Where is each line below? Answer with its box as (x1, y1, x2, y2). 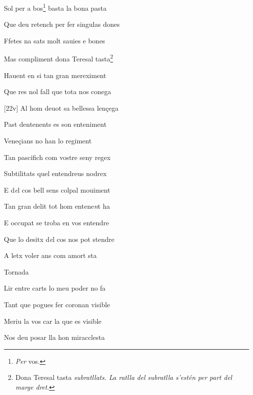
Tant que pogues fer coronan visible (4, 299, 110, 309)
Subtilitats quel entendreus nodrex (4, 168, 107, 178)
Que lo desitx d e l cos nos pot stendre (4, 234, 114, 244)
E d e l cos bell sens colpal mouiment (4, 184, 110, 195)
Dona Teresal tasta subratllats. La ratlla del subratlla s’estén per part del (15, 372, 232, 382)
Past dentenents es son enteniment (4, 119, 107, 129)
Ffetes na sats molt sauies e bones (4, 35, 105, 45)
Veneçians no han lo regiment (4, 136, 92, 146)
